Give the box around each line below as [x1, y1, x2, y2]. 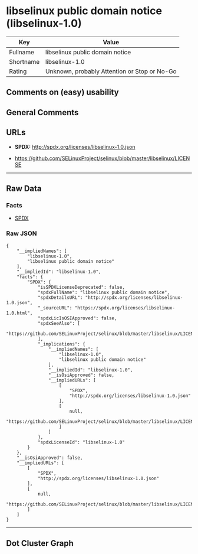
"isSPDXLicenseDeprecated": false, [37, 284, 126, 290]
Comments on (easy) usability [6, 87, 119, 97]
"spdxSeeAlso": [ [37, 320, 81, 326]
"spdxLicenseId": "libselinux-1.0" [37, 439, 126, 445]
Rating [9, 67, 27, 75]
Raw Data [6, 183, 42, 193]
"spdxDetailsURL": [37, 294, 83, 301]
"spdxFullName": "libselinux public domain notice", [37, 289, 170, 295]
